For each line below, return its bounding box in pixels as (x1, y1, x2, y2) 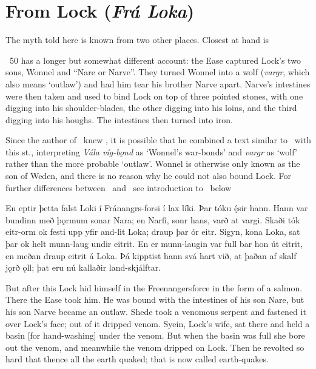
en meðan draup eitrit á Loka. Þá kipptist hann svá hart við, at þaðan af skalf (5, 249, 297, 262)
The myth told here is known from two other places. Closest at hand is (5, 33, 269, 46)
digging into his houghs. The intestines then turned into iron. (5, 113, 233, 126)
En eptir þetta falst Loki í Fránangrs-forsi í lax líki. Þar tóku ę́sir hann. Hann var (5, 201, 308, 214)
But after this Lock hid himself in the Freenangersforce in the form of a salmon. (5, 281, 303, 294)
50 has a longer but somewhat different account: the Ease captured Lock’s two (9, 53, 301, 66)
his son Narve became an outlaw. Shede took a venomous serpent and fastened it (5, 305, 306, 317)
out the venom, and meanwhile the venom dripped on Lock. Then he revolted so (5, 340, 304, 353)
